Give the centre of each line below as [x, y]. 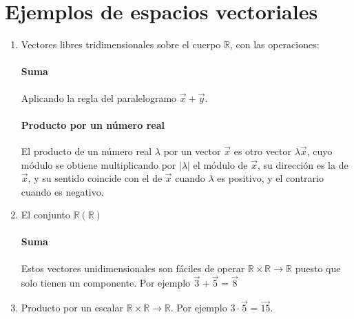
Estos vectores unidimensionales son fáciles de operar [133, 268]
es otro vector [263, 151]
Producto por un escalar [72, 308]
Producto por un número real [93, 124]
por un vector [192, 151]
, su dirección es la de [303, 164]
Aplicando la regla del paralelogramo [99, 97]
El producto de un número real [86, 151]
